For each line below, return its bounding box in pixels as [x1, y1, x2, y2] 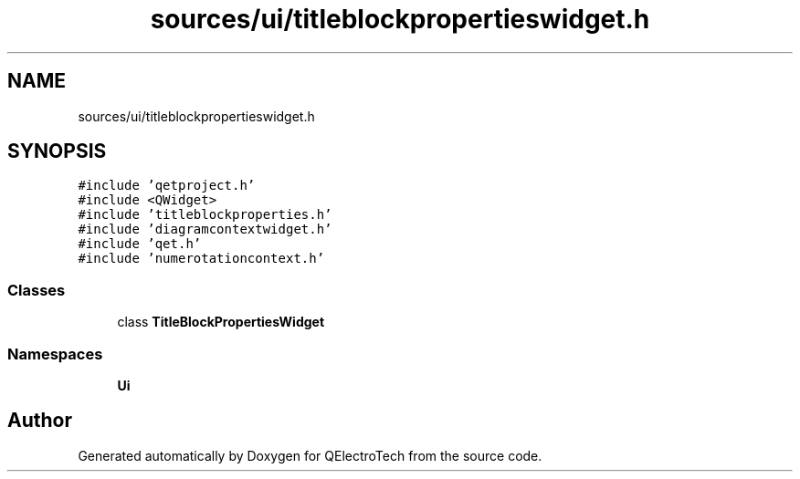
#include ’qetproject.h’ [78, 178, 256, 193]
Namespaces [7, 344, 103, 363]
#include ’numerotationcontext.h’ [78, 251, 325, 266]
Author [7, 409, 72, 432]
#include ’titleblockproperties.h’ [78, 207, 332, 223]
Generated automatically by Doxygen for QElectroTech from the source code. [78, 447, 542, 463]
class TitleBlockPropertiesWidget [117, 314, 325, 330]
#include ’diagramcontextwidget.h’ [78, 222, 332, 237]
